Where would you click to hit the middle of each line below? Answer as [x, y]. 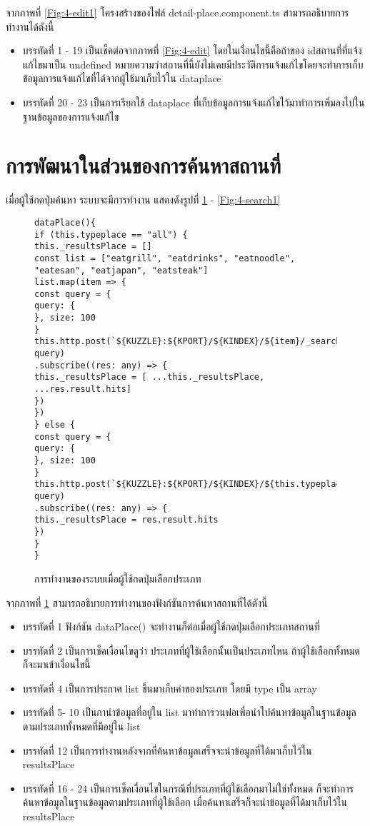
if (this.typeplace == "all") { [111, 235]
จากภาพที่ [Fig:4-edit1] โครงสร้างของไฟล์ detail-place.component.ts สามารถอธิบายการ [177, 12]
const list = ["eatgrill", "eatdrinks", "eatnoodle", [165, 258]
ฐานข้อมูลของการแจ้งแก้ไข [71, 116]
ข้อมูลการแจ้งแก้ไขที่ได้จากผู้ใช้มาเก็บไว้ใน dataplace [122, 78]
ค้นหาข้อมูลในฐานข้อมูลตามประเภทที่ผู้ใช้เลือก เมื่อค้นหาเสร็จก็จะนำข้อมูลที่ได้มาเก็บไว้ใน [185, 802]
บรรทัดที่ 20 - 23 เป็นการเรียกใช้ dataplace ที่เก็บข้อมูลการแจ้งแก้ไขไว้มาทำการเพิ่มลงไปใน [194, 102]
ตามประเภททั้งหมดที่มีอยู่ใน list [81, 726]
